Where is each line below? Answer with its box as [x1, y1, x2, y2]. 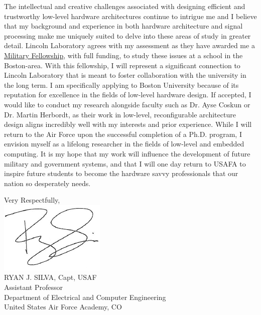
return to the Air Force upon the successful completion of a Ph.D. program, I [4, 128, 242, 139]
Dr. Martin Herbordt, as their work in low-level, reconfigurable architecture [4, 109, 236, 119]
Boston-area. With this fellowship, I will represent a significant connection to [4, 60, 240, 70]
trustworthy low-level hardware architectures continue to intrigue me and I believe [4, 11, 257, 21]
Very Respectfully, [4, 195, 60, 205]
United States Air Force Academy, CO [4, 301, 122, 312]
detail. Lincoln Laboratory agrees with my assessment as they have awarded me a [4, 40, 255, 51]
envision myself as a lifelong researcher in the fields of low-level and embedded [4, 138, 244, 149]
